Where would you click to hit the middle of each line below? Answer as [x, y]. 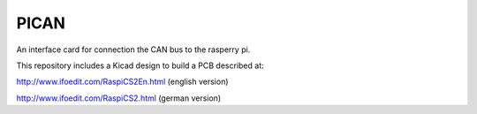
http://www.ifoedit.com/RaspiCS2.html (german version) [118, 98]
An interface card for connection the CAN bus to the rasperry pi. [133, 49]
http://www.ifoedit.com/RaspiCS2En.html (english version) [122, 82]
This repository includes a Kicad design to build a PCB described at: [140, 65]
